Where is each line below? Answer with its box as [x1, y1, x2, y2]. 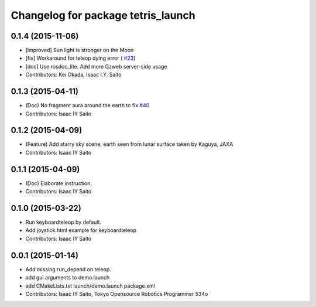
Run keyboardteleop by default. [25, 219, 102, 226]
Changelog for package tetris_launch [11, 9, 195, 22]
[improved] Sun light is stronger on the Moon [25, 47, 134, 54]
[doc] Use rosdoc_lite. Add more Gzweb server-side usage [25, 63, 167, 70]
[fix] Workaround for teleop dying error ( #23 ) [25, 54, 136, 62]
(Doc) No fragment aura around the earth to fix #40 [25, 102, 150, 109]
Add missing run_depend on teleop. [25, 265, 111, 272]
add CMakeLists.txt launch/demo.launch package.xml [25, 282, 155, 289]
